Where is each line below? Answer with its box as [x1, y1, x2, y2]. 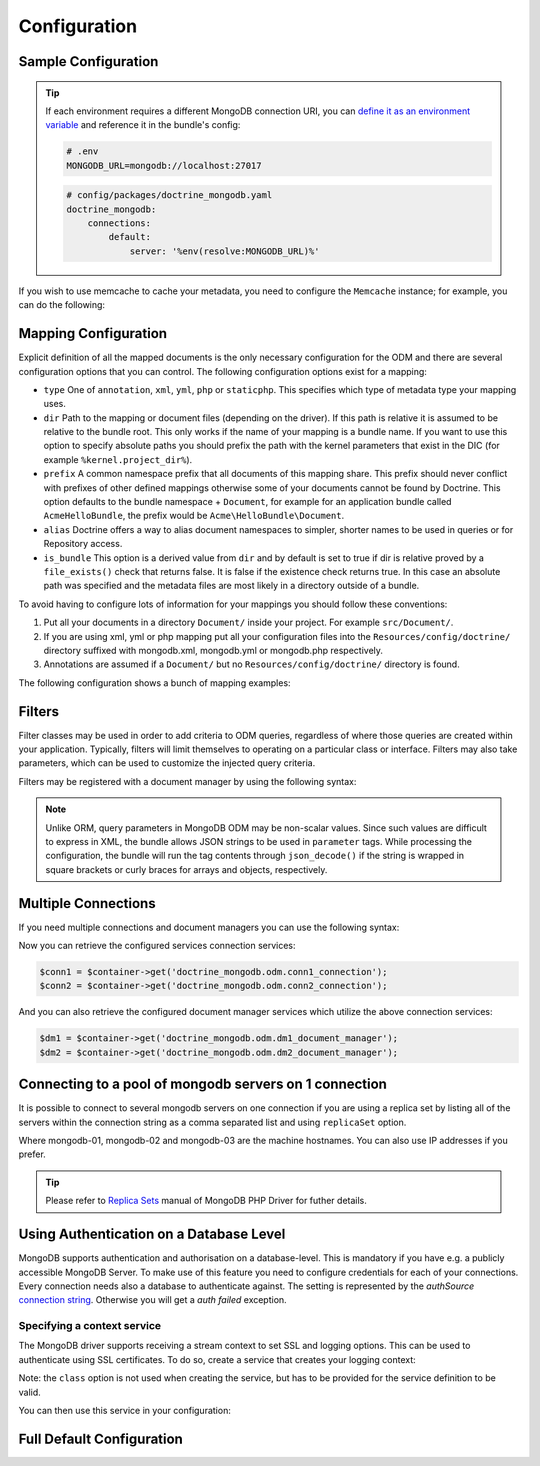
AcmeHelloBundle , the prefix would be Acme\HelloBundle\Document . [43, 510, 345, 522]
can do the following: [18, 299, 105, 311]
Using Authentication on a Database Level [18, 1226, 286, 1243]
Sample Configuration [18, 53, 159, 70]
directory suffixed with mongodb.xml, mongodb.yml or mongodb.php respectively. [43, 644, 384, 656]
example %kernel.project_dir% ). [43, 453, 193, 465]
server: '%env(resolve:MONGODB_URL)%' [129, 245, 320, 257]
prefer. [18, 1148, 47, 1160]
